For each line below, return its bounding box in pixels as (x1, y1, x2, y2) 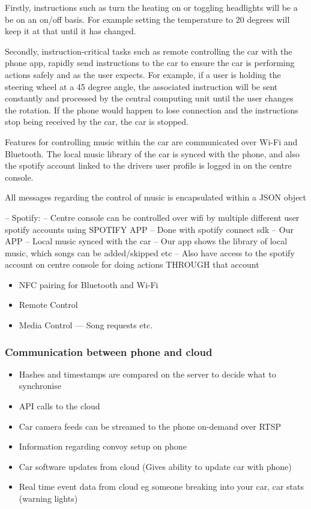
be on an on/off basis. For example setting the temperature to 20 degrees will (5, 13, 290, 25)
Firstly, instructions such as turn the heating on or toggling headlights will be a (5, 1, 298, 13)
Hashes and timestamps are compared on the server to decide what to (19, 367, 276, 380)
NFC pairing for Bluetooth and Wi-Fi (19, 278, 159, 291)
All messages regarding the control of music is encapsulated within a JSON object (5, 191, 307, 203)
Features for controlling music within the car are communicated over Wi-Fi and (5, 135, 298, 148)
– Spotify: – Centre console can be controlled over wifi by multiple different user (5, 211, 300, 223)
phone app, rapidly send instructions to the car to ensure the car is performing (5, 56, 295, 69)
